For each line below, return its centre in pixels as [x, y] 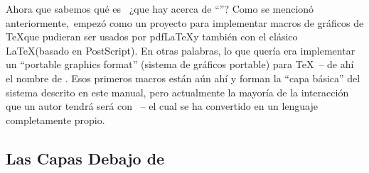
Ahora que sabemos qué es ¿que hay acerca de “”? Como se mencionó [160, 9]
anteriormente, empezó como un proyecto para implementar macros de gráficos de [185, 22]
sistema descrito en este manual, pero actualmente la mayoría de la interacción [177, 92]
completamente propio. [55, 119]
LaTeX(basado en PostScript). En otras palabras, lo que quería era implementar [181, 50]
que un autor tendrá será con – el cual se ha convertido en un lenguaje [162, 106]
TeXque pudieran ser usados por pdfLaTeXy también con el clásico [152, 37]
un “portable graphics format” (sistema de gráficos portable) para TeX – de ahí [180, 64]
